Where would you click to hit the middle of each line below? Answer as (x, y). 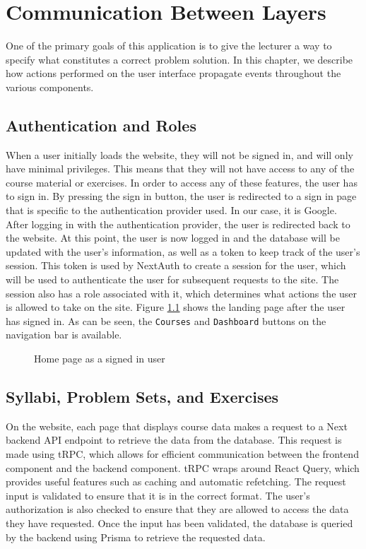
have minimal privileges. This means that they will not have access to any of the (180, 169)
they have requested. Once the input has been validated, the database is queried (179, 523)
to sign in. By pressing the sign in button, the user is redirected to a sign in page (181, 196)
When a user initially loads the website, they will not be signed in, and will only (179, 154)
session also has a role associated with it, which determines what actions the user (182, 293)
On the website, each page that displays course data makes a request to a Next (177, 426)
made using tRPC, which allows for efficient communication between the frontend (182, 454)
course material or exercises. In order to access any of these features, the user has (182, 182)
